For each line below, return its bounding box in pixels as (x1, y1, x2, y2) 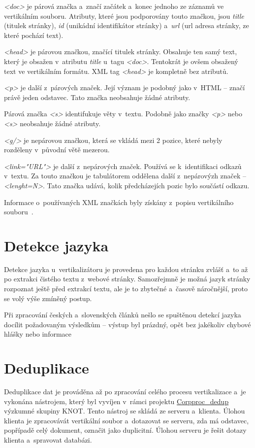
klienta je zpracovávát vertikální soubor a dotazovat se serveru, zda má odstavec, (4, 415, 249, 425)
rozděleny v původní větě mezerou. (4, 144, 110, 155)
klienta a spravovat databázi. (4, 435, 92, 445)
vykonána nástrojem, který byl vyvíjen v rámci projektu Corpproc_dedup (4, 396, 229, 406)
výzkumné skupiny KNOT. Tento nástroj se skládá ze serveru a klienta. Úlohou (4, 406, 245, 416)
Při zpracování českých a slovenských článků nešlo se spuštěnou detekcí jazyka (4, 310, 241, 320)
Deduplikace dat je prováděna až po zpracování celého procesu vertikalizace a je (4, 386, 246, 397)
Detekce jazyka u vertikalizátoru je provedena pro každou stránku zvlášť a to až (4, 264, 248, 274)
